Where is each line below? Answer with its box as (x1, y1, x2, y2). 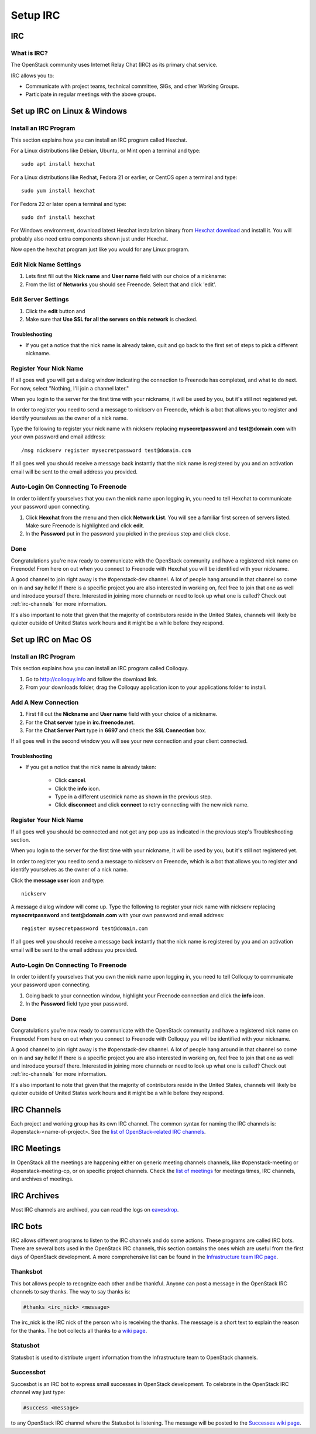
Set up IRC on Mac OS (11, 635, 92, 645)
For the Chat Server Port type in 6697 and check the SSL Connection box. (25, 727, 207, 734)
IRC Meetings (11, 1144, 61, 1154)
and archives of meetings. (11, 1175, 74, 1182)
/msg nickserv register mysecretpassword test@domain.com (21, 447, 191, 454)
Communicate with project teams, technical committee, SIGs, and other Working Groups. (25, 83, 239, 90)
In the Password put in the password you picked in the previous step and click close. (25, 530, 231, 537)
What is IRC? (11, 49, 48, 57)
